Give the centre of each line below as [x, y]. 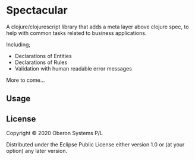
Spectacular [37, 10]
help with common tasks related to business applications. [76, 33]
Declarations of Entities [43, 56]
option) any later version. [37, 151]
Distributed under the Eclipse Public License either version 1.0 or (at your [95, 145]
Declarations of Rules [41, 62]
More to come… [26, 80]
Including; [18, 44]
